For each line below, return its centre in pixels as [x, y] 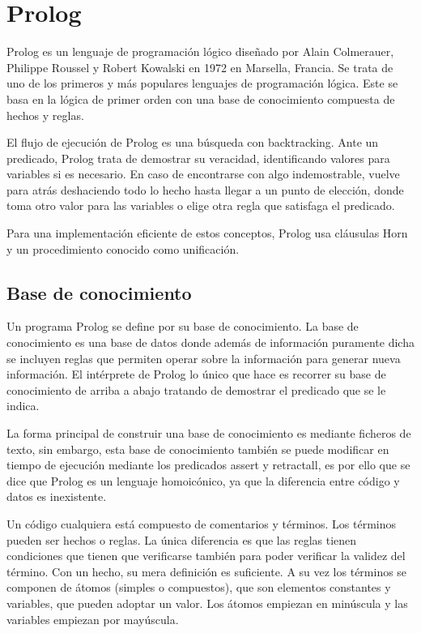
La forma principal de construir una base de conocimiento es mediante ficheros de [209, 433]
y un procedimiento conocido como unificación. [123, 248]
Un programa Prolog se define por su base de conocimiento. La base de [183, 326]
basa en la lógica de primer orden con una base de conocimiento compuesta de [201, 98]
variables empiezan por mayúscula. [93, 619]
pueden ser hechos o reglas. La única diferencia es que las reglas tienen [182, 539]
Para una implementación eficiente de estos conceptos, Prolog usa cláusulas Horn [207, 233]
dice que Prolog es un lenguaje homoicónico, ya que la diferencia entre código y [203, 480]
